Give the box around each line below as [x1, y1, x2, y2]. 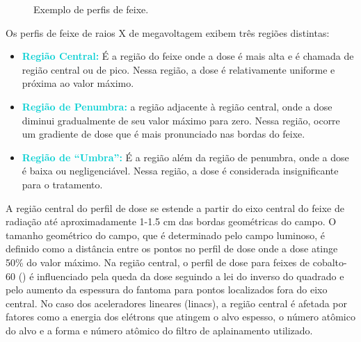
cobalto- [312, 254, 347, 269]
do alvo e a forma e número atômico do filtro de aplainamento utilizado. [6, 323, 313, 337]
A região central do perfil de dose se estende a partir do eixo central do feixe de [6, 200, 344, 215]
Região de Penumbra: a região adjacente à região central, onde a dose [22, 99, 332, 113]
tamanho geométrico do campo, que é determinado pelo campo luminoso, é [6, 227, 326, 242]
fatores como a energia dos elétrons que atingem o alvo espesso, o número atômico [6, 309, 355, 324]
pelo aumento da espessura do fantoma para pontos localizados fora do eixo [6, 282, 328, 297]
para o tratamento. [22, 177, 103, 191]
